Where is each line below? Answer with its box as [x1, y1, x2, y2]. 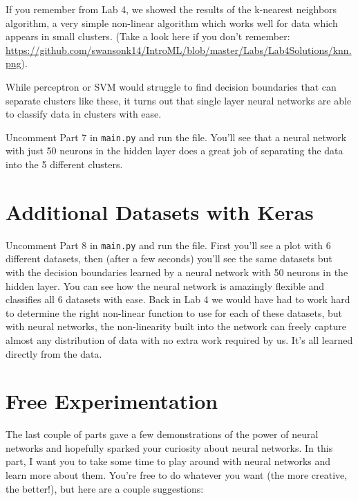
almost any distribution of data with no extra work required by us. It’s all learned [6, 332, 353, 347]
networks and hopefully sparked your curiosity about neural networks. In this [6, 440, 333, 455]
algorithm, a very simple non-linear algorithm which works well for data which [6, 15, 338, 30]
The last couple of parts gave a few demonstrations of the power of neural [6, 427, 319, 441]
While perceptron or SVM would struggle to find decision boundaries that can [6, 79, 337, 93]
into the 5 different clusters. [6, 157, 123, 171]
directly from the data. [6, 346, 102, 361]
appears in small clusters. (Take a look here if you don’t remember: [6, 29, 290, 44]
